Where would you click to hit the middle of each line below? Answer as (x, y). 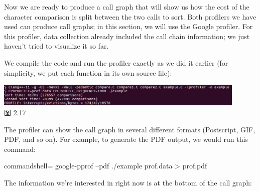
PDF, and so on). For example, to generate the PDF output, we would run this (126, 139)
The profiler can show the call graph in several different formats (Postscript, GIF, (130, 129)
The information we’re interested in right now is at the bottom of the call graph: (128, 183)
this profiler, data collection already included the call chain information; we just (127, 36)
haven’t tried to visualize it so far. (56, 46)
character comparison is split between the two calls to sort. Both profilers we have (130, 16)
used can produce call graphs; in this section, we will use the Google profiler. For (128, 26)
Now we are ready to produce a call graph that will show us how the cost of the (127, 7)
